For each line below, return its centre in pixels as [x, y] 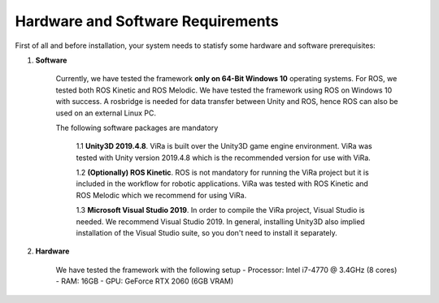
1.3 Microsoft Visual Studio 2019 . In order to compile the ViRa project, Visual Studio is [220, 210]
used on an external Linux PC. [106, 113]
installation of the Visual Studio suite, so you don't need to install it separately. [206, 233]
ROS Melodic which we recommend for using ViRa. [161, 195]
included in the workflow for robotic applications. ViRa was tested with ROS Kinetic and [222, 184]
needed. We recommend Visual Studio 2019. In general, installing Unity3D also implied [220, 221]
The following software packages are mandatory [137, 128]
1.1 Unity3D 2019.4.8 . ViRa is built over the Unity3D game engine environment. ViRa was [224, 146]
